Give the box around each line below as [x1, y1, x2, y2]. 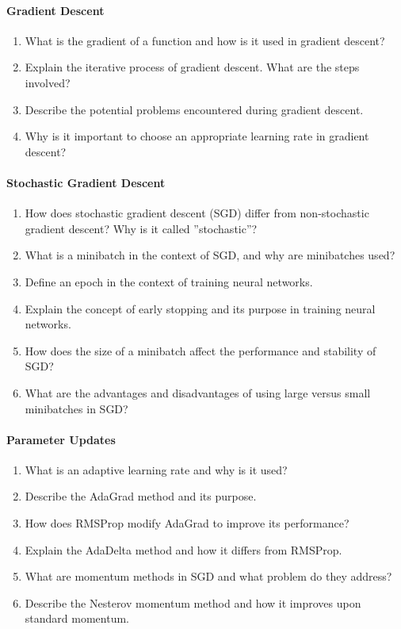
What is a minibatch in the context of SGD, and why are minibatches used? [25, 247, 395, 263]
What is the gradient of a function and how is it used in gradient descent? [25, 32, 385, 48]
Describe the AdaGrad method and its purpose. [25, 488, 257, 504]
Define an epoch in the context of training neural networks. [25, 273, 313, 290]
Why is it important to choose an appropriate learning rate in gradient [25, 128, 369, 144]
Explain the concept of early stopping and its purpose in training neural [25, 300, 376, 316]
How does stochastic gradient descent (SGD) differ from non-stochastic [25, 205, 369, 221]
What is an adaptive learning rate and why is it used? [25, 461, 288, 478]
